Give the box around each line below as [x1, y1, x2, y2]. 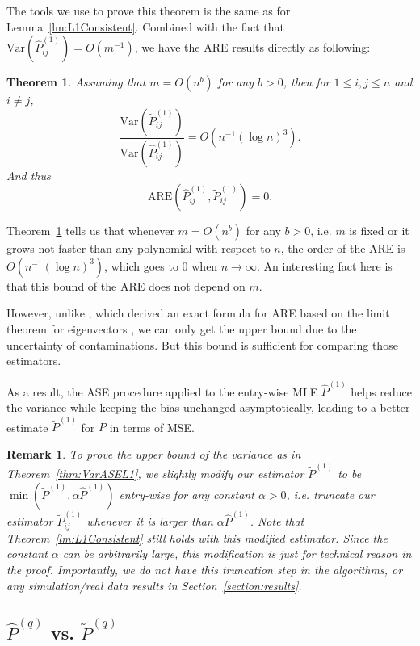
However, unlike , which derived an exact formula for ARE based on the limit [6, 304, 390, 321]
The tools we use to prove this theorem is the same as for [6, 2, 291, 19]
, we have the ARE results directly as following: [134, 39, 371, 56]
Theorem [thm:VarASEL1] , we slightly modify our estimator [6, 465, 304, 482]
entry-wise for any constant [119, 485, 254, 502]
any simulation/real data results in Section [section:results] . [6, 577, 302, 594]
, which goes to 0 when [104, 257, 218, 274]
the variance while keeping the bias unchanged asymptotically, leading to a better [6, 399, 410, 416]
